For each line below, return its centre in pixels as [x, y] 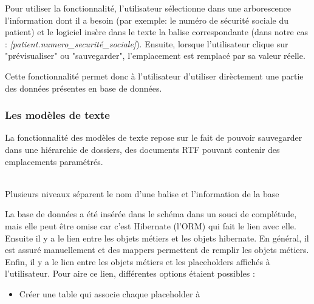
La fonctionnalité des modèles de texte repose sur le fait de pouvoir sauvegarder [154, 137]
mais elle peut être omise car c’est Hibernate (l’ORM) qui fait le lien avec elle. [151, 225]
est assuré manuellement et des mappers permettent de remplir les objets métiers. [157, 250]
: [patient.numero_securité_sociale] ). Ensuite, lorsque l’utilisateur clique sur [147, 43]
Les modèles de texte [57, 115]
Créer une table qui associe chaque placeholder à [110, 293]
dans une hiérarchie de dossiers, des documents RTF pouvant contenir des [142, 149]
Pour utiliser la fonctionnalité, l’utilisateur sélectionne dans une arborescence [148, 8]
